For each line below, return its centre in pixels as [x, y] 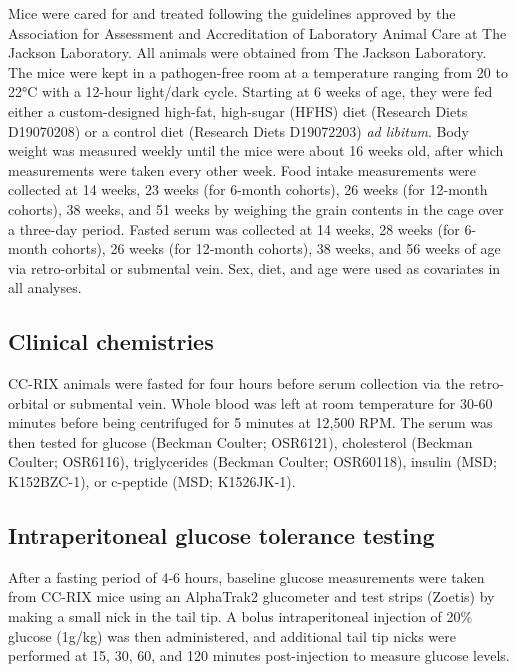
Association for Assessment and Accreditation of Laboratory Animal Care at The [257, 32]
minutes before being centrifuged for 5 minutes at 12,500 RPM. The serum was [250, 422]
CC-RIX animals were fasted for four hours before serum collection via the [236, 383]
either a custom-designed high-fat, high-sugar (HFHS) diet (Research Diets [238, 110]
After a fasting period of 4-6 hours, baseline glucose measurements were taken [246, 576]
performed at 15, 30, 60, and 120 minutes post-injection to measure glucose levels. [259, 655]
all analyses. [45, 287]
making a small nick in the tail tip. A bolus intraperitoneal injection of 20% [240, 616]
